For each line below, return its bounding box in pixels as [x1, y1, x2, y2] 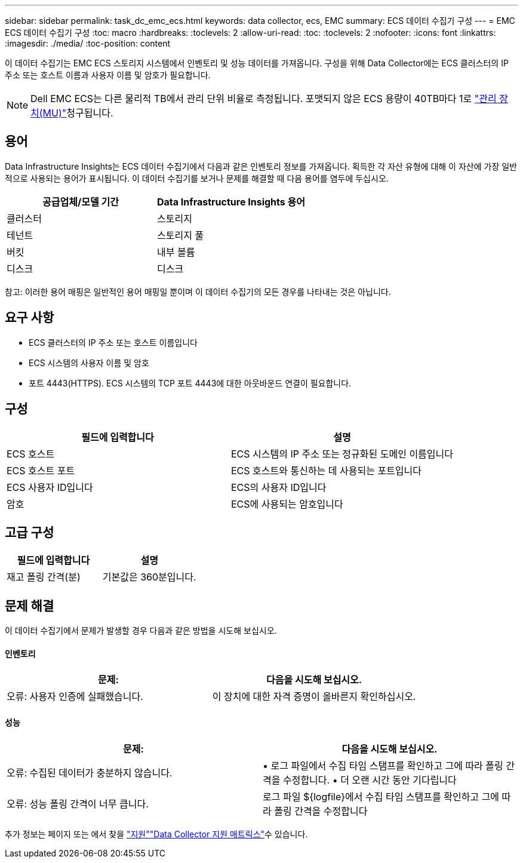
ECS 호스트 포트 [7, 464, 75, 477]
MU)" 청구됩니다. [42, 107, 113, 119]
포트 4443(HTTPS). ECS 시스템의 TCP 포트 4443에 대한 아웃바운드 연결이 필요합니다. [29, 377, 352, 388]
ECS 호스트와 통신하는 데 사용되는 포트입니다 [231, 464, 422, 477]
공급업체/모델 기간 [42, 195, 119, 208]
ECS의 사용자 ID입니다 [231, 481, 327, 493]
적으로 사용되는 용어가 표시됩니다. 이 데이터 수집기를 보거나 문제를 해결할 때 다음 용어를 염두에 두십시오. [5, 173, 389, 183]
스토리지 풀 [157, 229, 204, 241]
